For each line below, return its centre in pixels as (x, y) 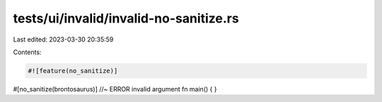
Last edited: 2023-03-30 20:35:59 (63, 39)
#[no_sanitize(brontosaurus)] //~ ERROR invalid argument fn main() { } (115, 89)
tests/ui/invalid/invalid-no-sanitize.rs (126, 18)
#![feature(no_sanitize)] (73, 71)
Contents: (27, 52)
